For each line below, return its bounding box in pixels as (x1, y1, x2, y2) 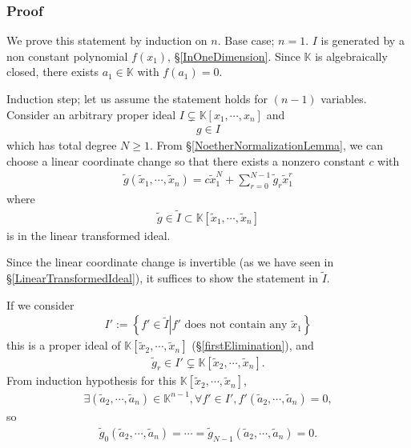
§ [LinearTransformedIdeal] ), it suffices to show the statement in (6, 270, 318, 286)
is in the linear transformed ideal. (6, 226, 171, 243)
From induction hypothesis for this (6, 372, 177, 389)
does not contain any (184, 319, 288, 331)
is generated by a (320, 32, 405, 49)
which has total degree (6, 137, 117, 154)
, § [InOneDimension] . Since (167, 47, 300, 64)
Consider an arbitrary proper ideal (6, 106, 176, 122)
